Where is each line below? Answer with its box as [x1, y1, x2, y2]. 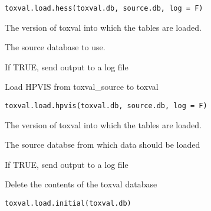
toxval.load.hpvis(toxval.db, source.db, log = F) [5, 102, 207, 111]
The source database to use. [5, 41, 105, 53]
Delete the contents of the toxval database [5, 178, 157, 190]
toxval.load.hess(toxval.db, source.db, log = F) [5, 4, 203, 12]
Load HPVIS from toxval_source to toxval [5, 80, 159, 93]
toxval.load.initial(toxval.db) [5, 199, 131, 208]
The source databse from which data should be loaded [5, 138, 200, 151]
